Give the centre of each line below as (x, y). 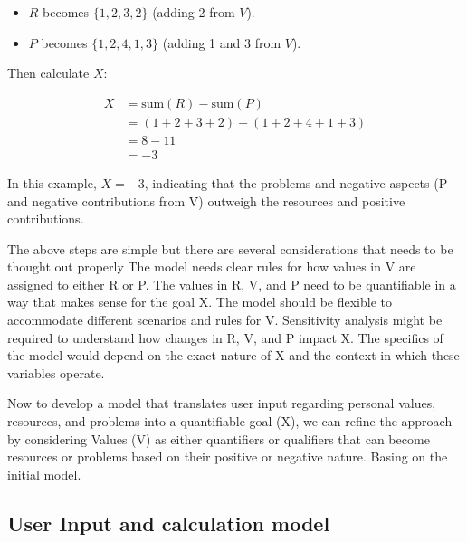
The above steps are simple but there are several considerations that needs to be (230, 248)
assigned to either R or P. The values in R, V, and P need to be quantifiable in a (232, 284)
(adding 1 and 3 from (222, 42)
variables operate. (56, 372)
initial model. (44, 474)
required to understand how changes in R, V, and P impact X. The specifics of (225, 337)
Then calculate (48, 73)
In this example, (52, 182)
